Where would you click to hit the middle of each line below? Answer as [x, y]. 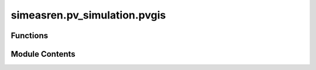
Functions [30, 36]
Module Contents [43, 54]
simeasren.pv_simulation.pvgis [88, 15]
